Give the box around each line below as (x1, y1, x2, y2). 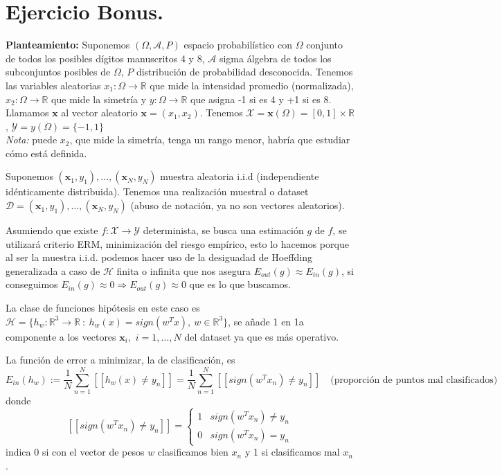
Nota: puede (6, 132, 57, 147)
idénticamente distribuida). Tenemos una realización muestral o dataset (6, 184, 309, 199)
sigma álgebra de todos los (219, 51, 332, 65)
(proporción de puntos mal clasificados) (330, 375, 498, 385)
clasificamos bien (157, 445, 228, 459)
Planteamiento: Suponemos (6, 37, 130, 52)
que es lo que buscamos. (189, 277, 291, 292)
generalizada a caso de (6, 263, 100, 278)
